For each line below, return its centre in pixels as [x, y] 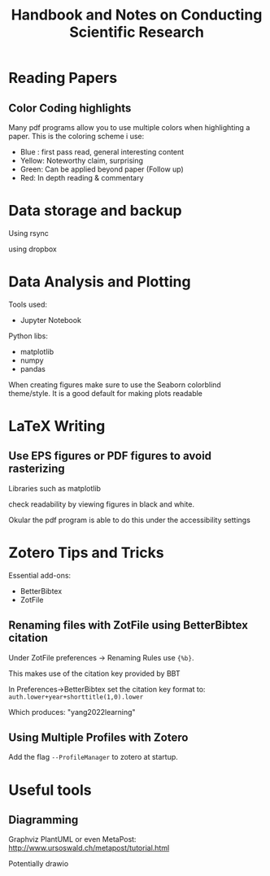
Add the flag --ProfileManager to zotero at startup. [94, 757]
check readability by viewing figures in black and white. [102, 504]
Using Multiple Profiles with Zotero [98, 738]
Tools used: [28, 304]
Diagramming [44, 820]
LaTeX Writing [57, 427]
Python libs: [28, 336]
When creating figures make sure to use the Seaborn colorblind [115, 385]
